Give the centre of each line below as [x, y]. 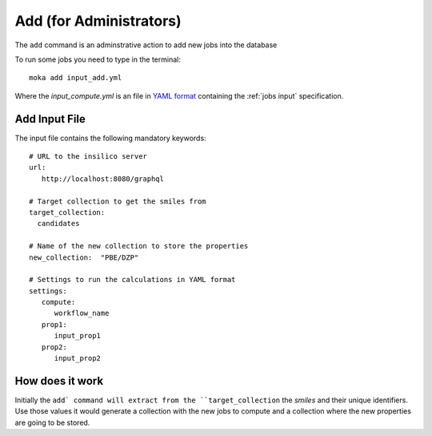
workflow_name [82, 313]
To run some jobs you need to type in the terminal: [98, 59]
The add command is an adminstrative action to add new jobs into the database [146, 45]
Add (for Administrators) [98, 21]
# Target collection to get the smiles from [118, 201]
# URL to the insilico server [88, 157]
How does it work [59, 381]
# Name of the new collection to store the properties [139, 246]
